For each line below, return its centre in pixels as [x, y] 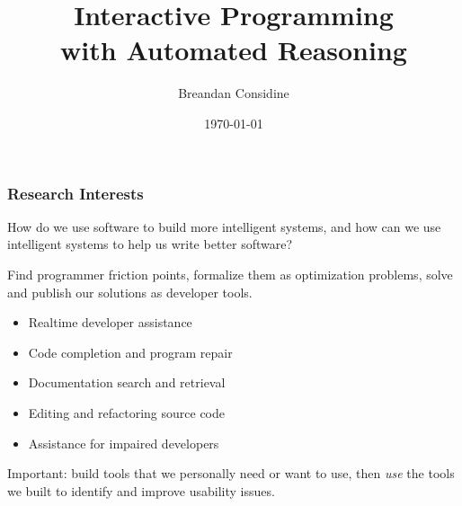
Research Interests [76, 193]
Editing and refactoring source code [126, 412]
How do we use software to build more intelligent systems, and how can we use [224, 226]
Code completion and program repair [130, 352]
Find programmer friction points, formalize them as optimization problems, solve [230, 274]
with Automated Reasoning [234, 50]
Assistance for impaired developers [124, 443]
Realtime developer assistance [110, 322]
